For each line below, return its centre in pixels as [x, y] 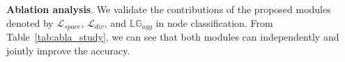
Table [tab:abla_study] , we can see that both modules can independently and [173, 37]
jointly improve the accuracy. [68, 50]
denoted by [30, 22]
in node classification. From [214, 22]
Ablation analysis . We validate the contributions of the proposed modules [169, 9]
